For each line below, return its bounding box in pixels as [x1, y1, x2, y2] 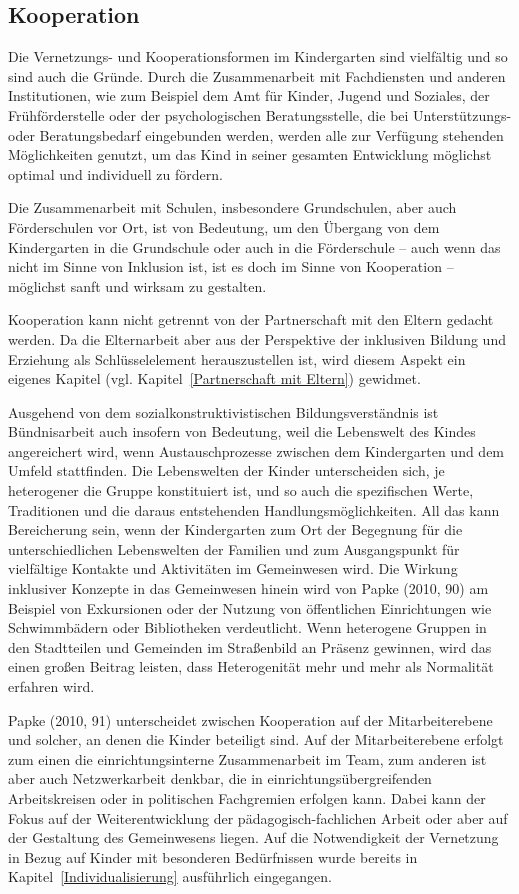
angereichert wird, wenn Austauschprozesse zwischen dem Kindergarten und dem [8, 440, 505, 461]
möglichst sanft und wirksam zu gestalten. [8, 275, 267, 296]
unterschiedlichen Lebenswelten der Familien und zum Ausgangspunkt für [8, 538, 460, 559]
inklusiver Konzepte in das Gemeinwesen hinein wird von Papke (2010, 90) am [8, 578, 489, 599]
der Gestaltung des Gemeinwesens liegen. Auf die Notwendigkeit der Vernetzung [8, 827, 499, 848]
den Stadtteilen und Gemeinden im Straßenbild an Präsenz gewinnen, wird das [8, 636, 492, 657]
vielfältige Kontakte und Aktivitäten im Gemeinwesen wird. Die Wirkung [8, 558, 458, 579]
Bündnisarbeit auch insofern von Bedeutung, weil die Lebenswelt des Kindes [8, 421, 476, 442]
